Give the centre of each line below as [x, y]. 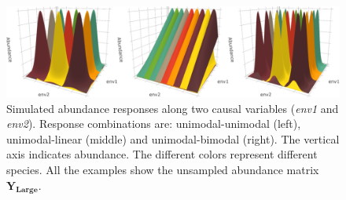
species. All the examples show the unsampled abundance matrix [163, 169]
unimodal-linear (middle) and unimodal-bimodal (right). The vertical [173, 138]
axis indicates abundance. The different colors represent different [162, 154]
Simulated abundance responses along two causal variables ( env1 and [173, 108]
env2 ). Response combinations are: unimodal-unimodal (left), [154, 124]
